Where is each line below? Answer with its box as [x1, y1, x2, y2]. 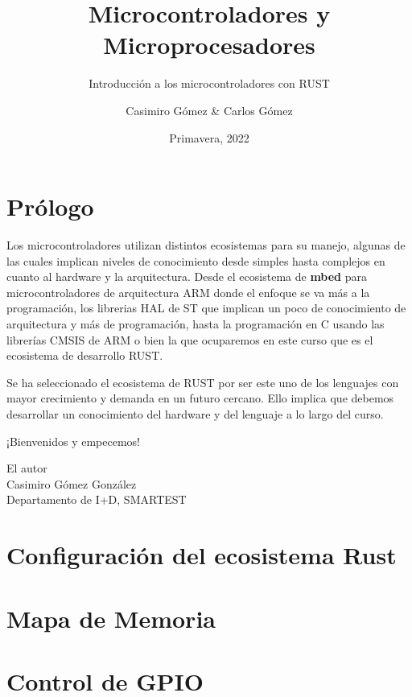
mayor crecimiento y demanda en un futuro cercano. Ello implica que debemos [6, 390, 394, 406]
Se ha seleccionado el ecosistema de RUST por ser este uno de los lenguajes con [6, 373, 399, 390]
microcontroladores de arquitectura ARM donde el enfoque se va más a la [6, 283, 370, 300]
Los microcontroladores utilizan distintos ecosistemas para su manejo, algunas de [6, 237, 406, 254]
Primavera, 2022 [169, 129, 249, 146]
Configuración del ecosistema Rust [6, 538, 397, 571]
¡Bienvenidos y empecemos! [6, 432, 140, 449]
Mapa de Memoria [6, 601, 216, 634]
